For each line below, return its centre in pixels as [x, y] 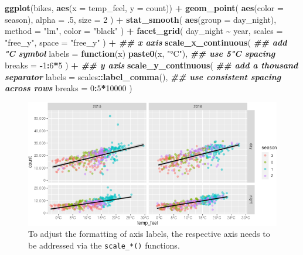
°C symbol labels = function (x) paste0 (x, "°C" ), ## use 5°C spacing [140, 54]
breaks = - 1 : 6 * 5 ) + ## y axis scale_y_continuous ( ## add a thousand [151, 65]
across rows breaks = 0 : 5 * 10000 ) [69, 88]
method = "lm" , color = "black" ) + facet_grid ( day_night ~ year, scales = [144, 31]
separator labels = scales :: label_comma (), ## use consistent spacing [143, 76]
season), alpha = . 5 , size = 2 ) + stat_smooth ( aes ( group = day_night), [141, 19]
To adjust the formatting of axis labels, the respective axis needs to [149, 234]
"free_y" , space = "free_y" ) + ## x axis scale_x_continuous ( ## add [146, 42]
